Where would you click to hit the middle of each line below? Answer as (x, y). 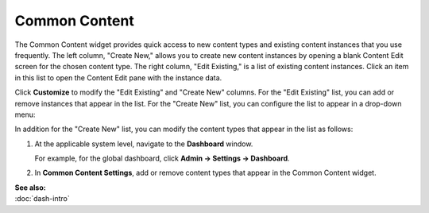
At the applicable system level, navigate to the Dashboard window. (144, 144)
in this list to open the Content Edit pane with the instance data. (118, 77)
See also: (31, 188)
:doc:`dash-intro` (43, 199)
